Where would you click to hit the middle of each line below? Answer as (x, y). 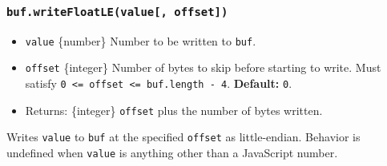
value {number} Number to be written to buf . (141, 40)
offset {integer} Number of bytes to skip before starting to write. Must (203, 67)
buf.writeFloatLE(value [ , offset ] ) (117, 12)
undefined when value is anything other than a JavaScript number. (172, 153)
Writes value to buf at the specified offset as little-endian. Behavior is (183, 137)
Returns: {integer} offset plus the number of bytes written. (174, 110)
